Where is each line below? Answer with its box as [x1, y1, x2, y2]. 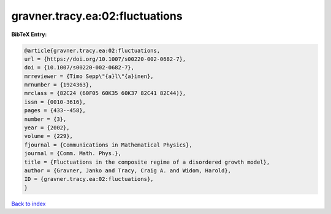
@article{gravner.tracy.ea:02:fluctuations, [24, 47, 161, 54]
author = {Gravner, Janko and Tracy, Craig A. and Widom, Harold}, [24, 167, 232, 174]
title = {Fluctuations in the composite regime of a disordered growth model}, [24, 158, 270, 166]
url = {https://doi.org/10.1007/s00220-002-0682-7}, [24, 55, 186, 63]
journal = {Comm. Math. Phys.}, [24, 150, 122, 157]
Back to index [11, 200, 46, 207]
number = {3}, [24, 115, 67, 123]
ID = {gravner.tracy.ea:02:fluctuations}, [24, 175, 154, 183]
